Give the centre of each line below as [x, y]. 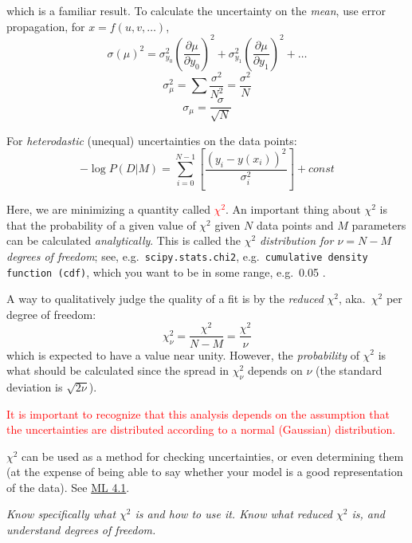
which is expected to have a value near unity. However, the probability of [183, 354]
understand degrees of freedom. [81, 530]
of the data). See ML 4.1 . [68, 487]
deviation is [35, 386]
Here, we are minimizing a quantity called [108, 209]
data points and [295, 224]
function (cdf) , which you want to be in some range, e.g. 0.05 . [166, 271]
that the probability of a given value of [101, 224]
